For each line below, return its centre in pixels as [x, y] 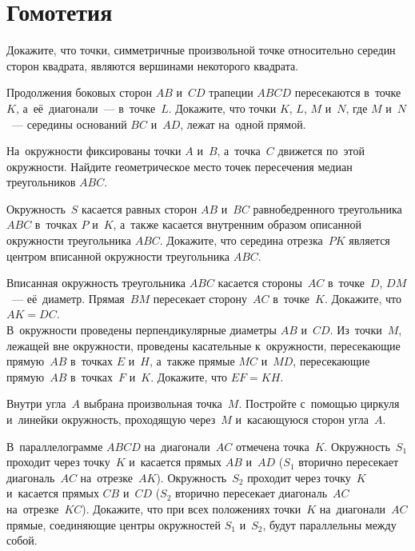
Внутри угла [36, 403]
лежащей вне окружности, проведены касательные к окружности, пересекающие [204, 345]
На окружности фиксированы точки [94, 151]
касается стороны [260, 283]
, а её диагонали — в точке [86, 108]
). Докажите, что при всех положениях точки [192, 508]
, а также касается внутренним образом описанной [237, 224]
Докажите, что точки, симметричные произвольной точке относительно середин [201, 50]
